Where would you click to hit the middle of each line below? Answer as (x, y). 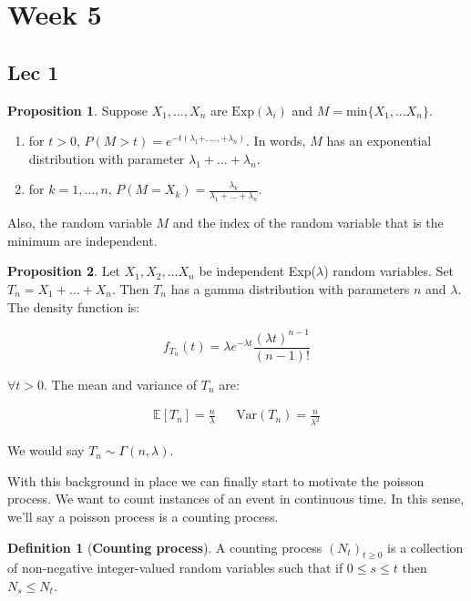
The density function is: (74, 306)
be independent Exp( (257, 271)
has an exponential (379, 141)
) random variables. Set (389, 271)
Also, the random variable (80, 223)
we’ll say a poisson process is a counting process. (143, 516)
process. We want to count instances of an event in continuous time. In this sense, (236, 499)
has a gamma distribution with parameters (290, 288)
